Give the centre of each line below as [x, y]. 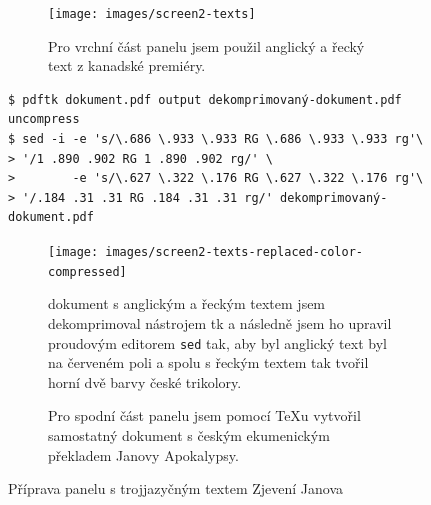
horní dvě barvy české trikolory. [145, 381]
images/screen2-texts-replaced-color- [234, 252]
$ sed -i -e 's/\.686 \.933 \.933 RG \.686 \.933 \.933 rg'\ [216, 139]
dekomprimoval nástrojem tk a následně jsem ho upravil [220, 322]
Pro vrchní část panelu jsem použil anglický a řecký [206, 45]
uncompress [44, 119]
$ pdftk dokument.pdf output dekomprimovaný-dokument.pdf [205, 99]
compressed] [87, 271]
